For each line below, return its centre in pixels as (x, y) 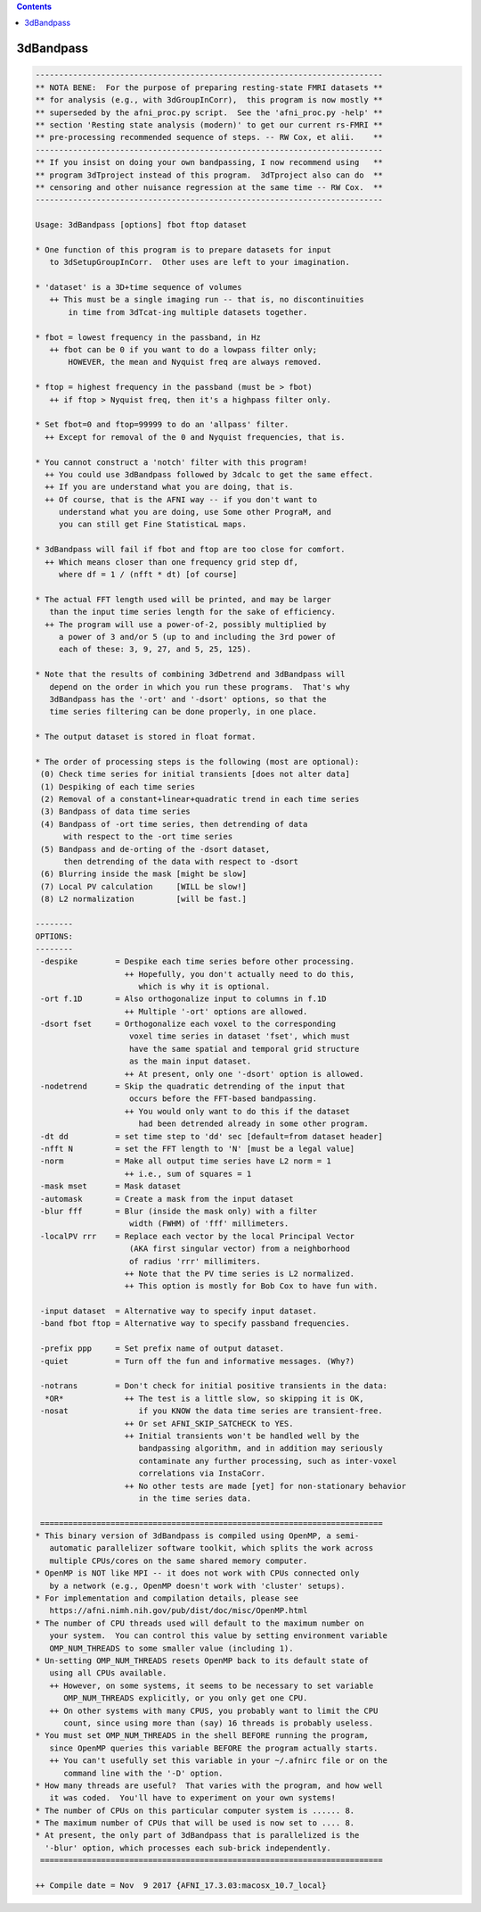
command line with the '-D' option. (143, 1773)
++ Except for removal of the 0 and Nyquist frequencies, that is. (195, 437)
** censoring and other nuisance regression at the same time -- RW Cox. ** (209, 187)
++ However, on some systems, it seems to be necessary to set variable (212, 1685)
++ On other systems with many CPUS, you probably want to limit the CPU (214, 1710)
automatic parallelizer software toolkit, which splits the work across (212, 1548)
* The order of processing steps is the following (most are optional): (197, 761)
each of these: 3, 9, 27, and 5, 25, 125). (155, 650)
